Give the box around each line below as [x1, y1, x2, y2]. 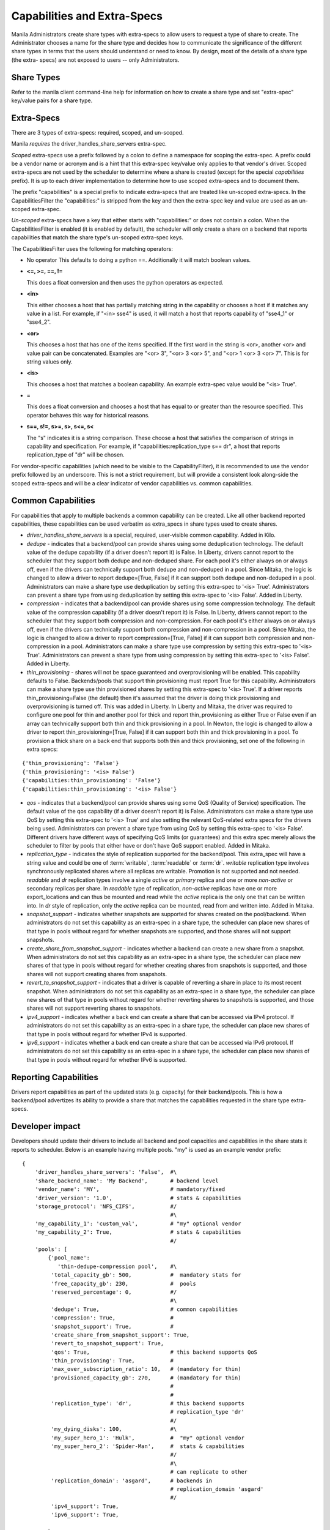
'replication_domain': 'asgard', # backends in [51, 1477, 213, 1484]
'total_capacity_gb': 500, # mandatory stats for [51, 1272, 241, 1278]
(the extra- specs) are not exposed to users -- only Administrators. [11, 56, 180, 64]
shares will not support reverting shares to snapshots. [26, 1004, 162, 1012]
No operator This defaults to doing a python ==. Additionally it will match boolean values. [26, 256, 251, 263]
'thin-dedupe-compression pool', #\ [57, 1263, 177, 1270]
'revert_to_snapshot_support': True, [51, 1340, 164, 1347]
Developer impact [11, 1121, 81, 1132]
